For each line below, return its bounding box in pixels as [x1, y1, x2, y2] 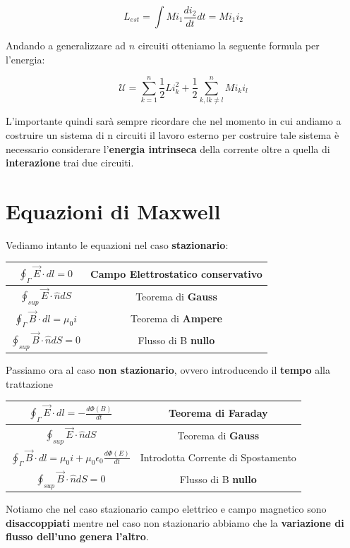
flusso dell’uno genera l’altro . [6, 529, 149, 544]
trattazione [6, 376, 53, 391]
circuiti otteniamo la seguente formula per [138, 38, 320, 52]
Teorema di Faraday [169, 405, 268, 420]
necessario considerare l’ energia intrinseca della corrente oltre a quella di [6, 141, 330, 156]
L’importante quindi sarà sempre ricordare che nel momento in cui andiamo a [6, 114, 342, 128]
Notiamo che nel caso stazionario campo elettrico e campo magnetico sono [6, 501, 327, 516]
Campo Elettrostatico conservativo [90, 266, 262, 281]
